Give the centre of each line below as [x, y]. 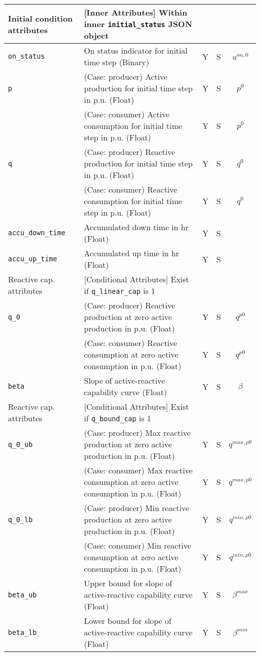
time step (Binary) [116, 62]
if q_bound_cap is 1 [117, 418]
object [96, 35]
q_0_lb [20, 519]
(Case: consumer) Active [126, 114]
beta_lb [22, 632]
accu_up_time [33, 259]
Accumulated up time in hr [131, 253]
